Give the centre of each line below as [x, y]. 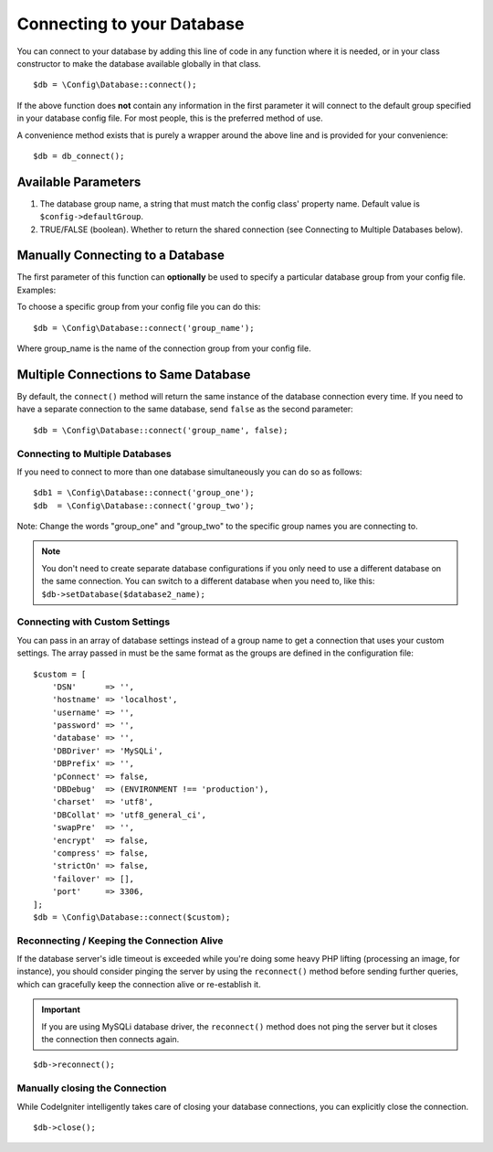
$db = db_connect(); [79, 156]
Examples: [37, 290]
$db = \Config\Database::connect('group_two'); [144, 506]
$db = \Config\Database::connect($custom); [132, 917]
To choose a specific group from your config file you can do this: [139, 307]
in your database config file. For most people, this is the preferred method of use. [170, 118]
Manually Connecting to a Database [121, 256]
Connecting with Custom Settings [94, 622]
